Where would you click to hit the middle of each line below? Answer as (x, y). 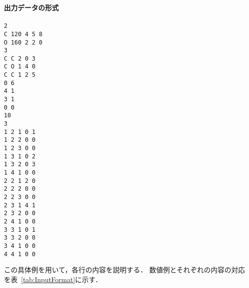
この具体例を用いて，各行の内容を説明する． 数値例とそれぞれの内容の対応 (124, 270)
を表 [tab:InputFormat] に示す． (53, 279)
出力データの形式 (31, 7)
